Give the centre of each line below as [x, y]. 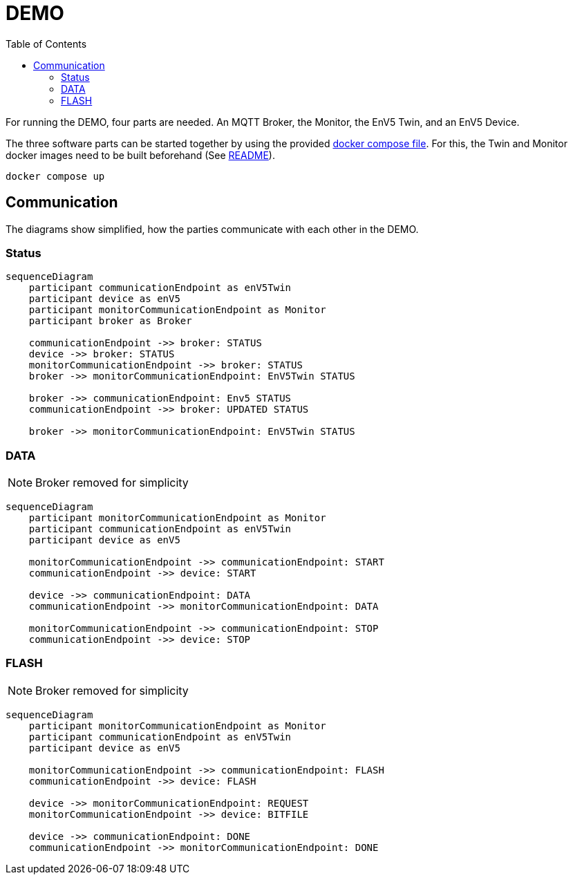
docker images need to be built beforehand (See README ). [140, 155]
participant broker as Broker [110, 321]
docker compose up [55, 176]
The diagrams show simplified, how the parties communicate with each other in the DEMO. [212, 229]
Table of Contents [46, 44]
